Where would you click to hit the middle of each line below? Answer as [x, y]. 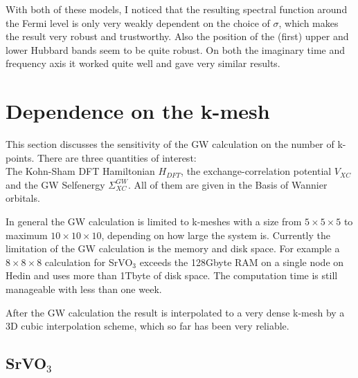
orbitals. [23, 198]
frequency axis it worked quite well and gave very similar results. [143, 63]
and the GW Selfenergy [55, 184]
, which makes [308, 22]
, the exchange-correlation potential [256, 171]
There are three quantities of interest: [117, 157]
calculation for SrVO [89, 262]
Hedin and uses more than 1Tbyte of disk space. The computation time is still [172, 275]
